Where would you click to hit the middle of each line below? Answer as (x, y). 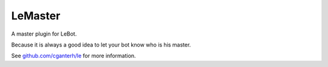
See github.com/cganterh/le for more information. (73, 56)
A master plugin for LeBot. (44, 34)
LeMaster (36, 16)
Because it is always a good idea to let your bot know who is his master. (101, 45)
